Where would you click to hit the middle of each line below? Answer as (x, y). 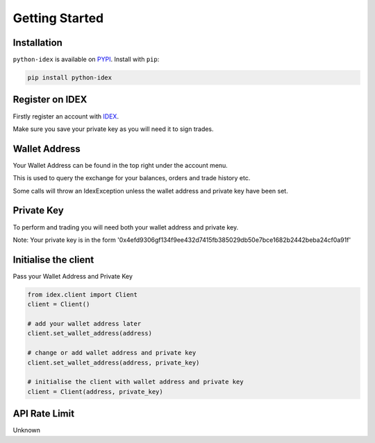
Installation (37, 43)
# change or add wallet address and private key (112, 353)
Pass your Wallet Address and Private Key (73, 276)
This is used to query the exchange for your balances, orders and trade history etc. (132, 178)
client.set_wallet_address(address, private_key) (114, 363)
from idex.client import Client (83, 294)
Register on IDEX (50, 99)
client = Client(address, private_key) (95, 391)
